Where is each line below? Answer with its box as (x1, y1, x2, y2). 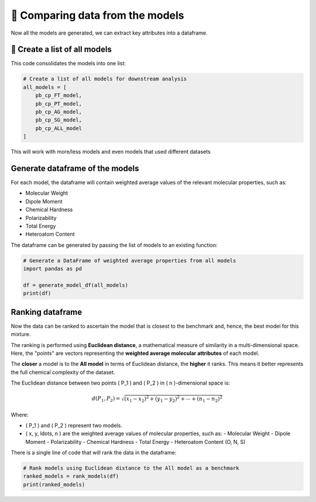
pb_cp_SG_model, (35, 117, 82, 123)
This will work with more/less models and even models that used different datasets (11, 148, 211, 155)
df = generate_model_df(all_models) (23, 281, 129, 289)
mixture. (11, 331, 31, 338)
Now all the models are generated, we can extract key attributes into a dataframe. (11, 29, 208, 36)
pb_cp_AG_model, (35, 108, 82, 115)
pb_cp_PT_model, (35, 100, 82, 107)
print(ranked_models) (23, 481, 85, 488)
